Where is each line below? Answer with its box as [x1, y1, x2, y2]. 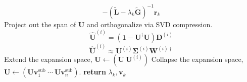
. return [79, 66, 106, 77]
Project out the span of [4, 19, 76, 29]
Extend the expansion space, [4, 54, 92, 64]
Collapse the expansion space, [151, 54, 243, 64]
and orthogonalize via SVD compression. [86, 19, 213, 29]
